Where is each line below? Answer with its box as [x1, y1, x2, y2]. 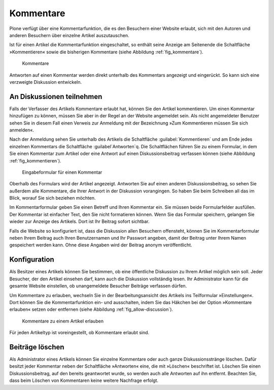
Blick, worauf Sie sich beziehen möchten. [9, 195, 96, 201]
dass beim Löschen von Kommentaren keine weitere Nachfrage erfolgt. [9, 377, 159, 383]
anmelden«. [9, 127, 35, 133]
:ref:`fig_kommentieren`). [9, 157, 61, 164]
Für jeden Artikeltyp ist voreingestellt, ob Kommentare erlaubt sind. [9, 330, 150, 336]
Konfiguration [9, 255, 54, 264]
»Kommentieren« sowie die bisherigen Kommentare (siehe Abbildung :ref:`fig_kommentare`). [9, 49, 203, 55]
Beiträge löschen [9, 343, 64, 351]
